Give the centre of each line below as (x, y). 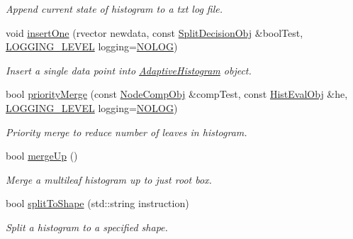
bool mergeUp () (42, 156)
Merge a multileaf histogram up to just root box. (109, 179)
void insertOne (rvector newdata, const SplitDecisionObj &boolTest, (155, 32)
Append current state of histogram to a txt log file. (114, 9)
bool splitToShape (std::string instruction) (97, 203)
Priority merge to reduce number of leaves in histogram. (127, 132)
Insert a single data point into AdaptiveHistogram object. (129, 70)
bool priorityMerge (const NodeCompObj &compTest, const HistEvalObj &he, (177, 94)
